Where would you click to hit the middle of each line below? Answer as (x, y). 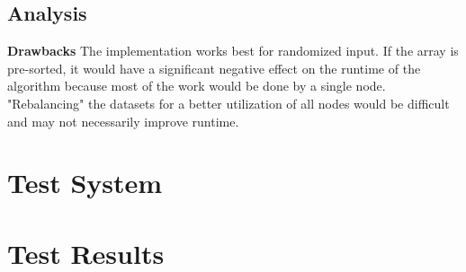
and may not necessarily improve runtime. (123, 121)
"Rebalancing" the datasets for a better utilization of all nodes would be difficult (229, 103)
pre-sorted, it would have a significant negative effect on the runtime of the (214, 68)
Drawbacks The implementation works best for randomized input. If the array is (233, 51)
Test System (85, 183)
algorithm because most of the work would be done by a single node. (197, 86)
